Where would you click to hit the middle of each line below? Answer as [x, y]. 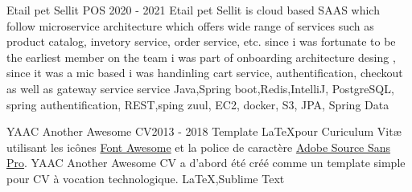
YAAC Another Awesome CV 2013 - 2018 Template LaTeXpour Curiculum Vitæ [204, 131]
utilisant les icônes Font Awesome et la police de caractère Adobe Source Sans [199, 147]
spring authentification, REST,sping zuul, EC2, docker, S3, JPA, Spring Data [198, 104]
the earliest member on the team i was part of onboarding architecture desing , [201, 57]
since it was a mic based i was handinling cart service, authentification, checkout [205, 73]
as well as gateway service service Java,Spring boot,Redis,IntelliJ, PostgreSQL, [200, 88]
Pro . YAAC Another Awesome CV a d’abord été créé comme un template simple [206, 163]
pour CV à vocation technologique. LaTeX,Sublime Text [146, 178]
